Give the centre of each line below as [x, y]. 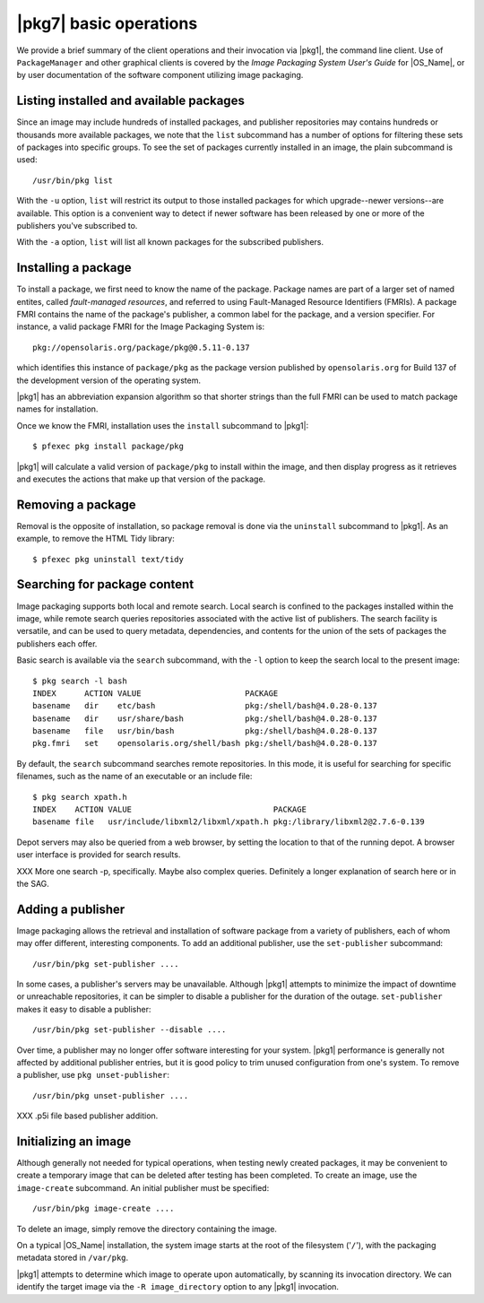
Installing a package [74, 268]
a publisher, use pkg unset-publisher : [93, 1075]
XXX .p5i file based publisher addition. [87, 1116]
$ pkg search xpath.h [80, 797]
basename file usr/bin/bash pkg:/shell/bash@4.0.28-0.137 [205, 731]
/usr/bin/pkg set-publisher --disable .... [130, 1030]
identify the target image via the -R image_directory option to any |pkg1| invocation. [178, 1287]
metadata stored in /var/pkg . [73, 1258]
